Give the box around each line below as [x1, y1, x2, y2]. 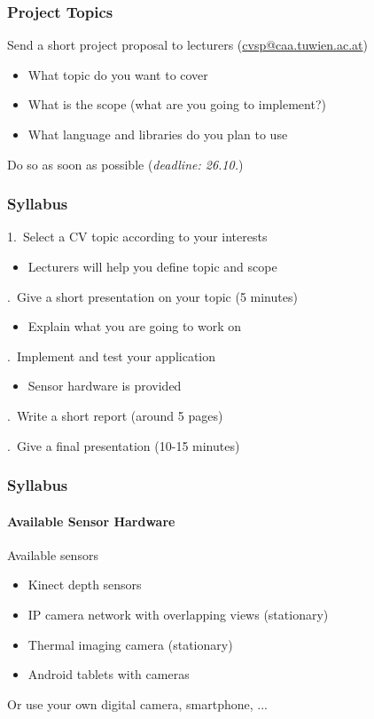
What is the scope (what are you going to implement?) [27, 95, 326, 114]
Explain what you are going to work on [27, 317, 242, 336]
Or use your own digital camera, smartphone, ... [7, 694, 268, 713]
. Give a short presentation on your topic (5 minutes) [7, 287, 298, 305]
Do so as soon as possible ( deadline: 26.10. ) [7, 154, 244, 173]
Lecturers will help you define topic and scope [27, 257, 277, 275]
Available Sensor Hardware [7, 511, 175, 530]
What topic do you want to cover [27, 65, 208, 83]
